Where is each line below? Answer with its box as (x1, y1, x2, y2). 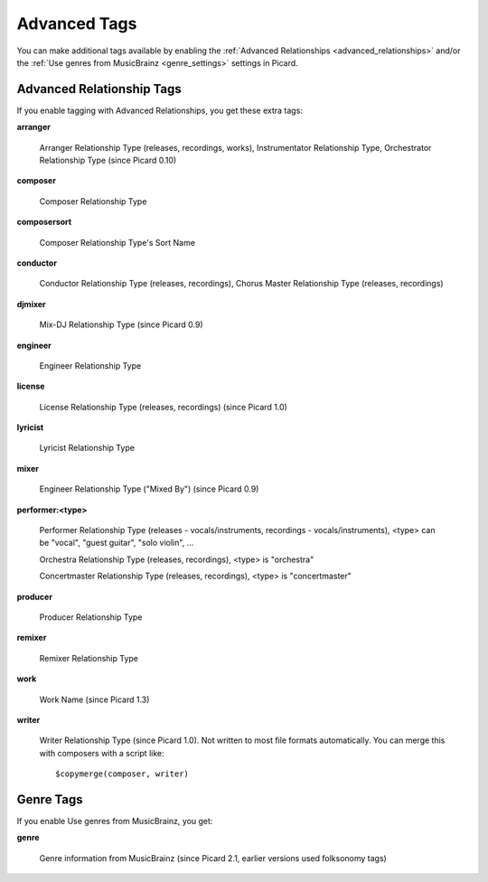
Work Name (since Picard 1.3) (39, 694, 150, 705)
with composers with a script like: (39, 747, 164, 758)
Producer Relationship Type (39, 612, 143, 623)
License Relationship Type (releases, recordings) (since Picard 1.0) (39, 401, 288, 412)
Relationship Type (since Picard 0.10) (39, 155, 177, 166)
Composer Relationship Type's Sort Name (39, 237, 196, 248)
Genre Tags (16, 792, 83, 807)
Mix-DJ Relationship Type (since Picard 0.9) (39, 319, 203, 330)
